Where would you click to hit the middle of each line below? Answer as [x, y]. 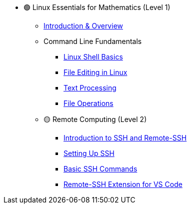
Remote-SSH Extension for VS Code [123, 184]
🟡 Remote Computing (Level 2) [95, 119]
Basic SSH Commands [100, 169]
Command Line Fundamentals [93, 41]
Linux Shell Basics [93, 57]
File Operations [88, 103]
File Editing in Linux [95, 72]
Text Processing [90, 88]
